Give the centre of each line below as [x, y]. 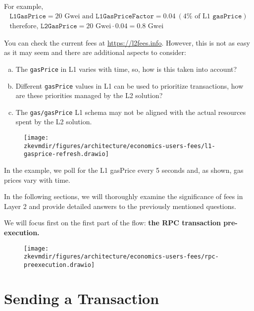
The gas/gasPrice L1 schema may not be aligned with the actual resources [131, 112]
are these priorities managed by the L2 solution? [89, 95]
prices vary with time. [37, 180]
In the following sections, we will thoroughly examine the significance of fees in [124, 196]
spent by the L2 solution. [54, 122]
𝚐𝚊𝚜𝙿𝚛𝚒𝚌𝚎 [227, 16]
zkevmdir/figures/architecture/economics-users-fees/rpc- [121, 257]
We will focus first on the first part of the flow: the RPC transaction [112, 223]
